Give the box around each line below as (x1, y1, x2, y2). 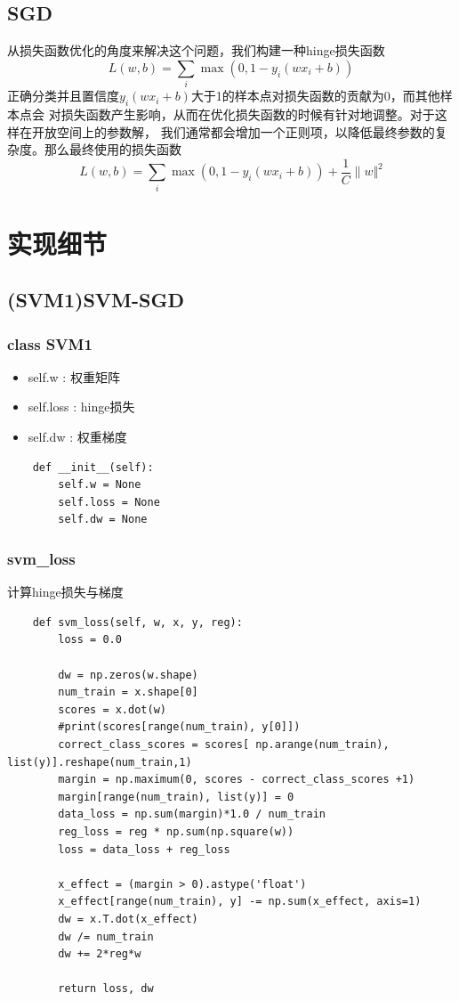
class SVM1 (7, 332, 93, 354)
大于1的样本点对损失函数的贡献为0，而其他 (190, 86, 440, 105)
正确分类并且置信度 (7, 86, 119, 105)
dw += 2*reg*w (58, 948, 141, 961)
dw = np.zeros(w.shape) (58, 668, 198, 681)
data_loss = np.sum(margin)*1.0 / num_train (58, 808, 326, 821)
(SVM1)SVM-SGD (7, 286, 185, 313)
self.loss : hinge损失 (28, 397, 135, 416)
